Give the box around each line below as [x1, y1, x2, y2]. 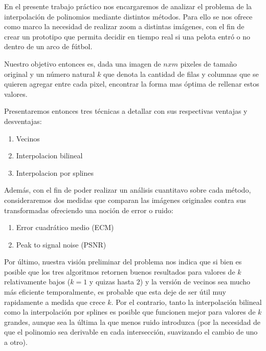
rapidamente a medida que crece [4, 296, 105, 307]
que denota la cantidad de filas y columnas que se [103, 68, 259, 79]
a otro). [4, 337, 28, 347]
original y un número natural [4, 68, 95, 79]
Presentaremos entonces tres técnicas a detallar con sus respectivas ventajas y [4, 106, 248, 116]
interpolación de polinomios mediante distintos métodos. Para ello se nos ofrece [4, 11, 253, 22]
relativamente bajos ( [4, 276, 71, 287]
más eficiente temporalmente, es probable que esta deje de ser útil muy [4, 286, 226, 297]
